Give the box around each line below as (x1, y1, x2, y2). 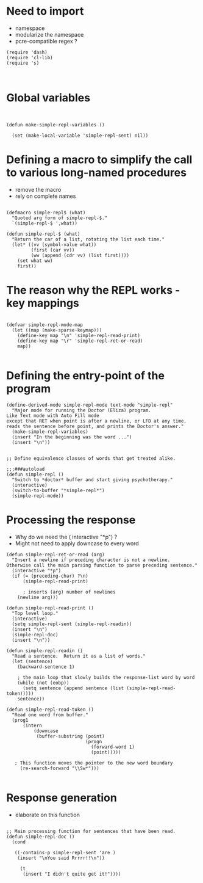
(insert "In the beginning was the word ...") (12, 434, 132, 440)
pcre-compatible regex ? (15, 37, 77, 45)
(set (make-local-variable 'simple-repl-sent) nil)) (12, 133, 149, 139)
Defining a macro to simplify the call (6, 153, 193, 167)
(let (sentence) (12, 658, 53, 664)
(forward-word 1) (90, 744, 135, 750)
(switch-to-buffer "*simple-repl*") (12, 487, 105, 493)
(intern (22, 722, 43, 729)
